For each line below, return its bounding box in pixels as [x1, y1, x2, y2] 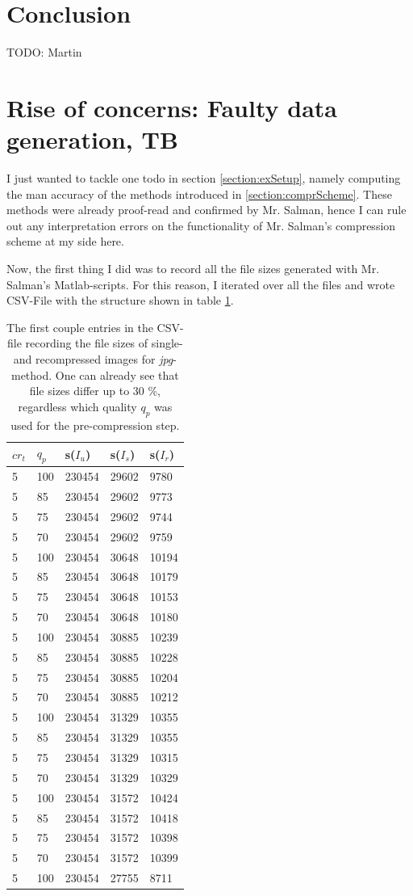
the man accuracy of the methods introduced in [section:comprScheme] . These [6, 185, 392, 202]
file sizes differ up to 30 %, [29, 382, 161, 399]
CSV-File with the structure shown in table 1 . [6, 292, 234, 309]
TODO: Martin [6, 44, 82, 61]
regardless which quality [18, 398, 137, 414]
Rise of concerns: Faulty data [6, 90, 337, 124]
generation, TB [6, 123, 178, 156]
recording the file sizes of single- [25, 334, 183, 351]
